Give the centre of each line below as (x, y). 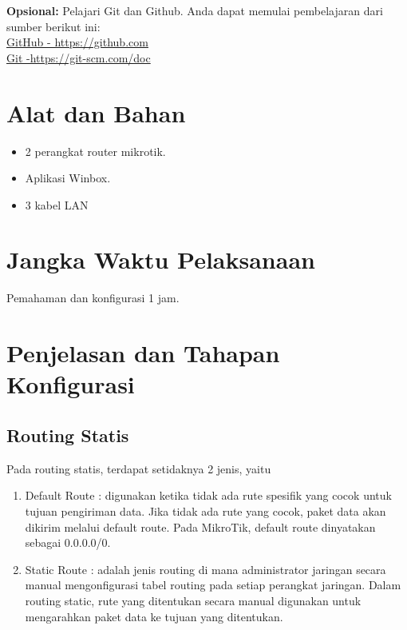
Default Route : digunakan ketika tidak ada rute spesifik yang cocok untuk (208, 495)
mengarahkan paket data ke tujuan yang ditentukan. (154, 616)
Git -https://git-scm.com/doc (79, 57)
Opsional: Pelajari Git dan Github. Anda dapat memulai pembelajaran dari (195, 10)
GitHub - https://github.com (77, 42)
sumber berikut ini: (53, 26)
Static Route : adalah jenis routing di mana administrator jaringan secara (205, 569)
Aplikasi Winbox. (68, 178)
